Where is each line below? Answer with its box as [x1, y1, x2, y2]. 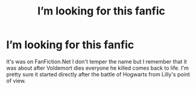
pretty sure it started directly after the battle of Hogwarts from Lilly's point [6, 70, 190, 78]
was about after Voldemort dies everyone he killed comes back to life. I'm [6, 64, 189, 72]
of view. [6, 77, 26, 84]
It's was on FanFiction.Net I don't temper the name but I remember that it [6, 58, 187, 65]
